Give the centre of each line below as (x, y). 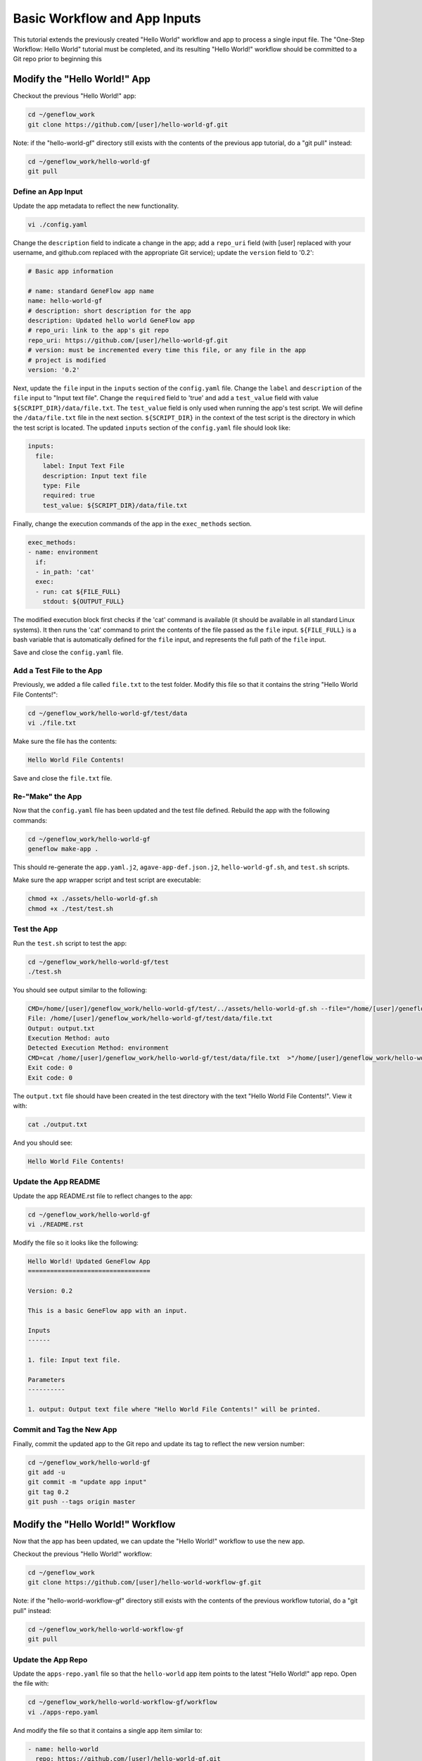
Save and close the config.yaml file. (68, 652)
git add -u (46, 1472)
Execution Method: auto (69, 1038)
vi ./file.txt (52, 723)
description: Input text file (95, 476)
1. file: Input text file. (74, 1360)
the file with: (31, 1684)
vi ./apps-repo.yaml (63, 1712)
